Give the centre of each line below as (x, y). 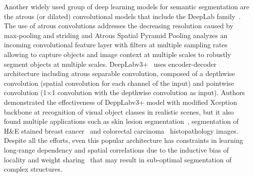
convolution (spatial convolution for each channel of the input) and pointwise (119, 83)
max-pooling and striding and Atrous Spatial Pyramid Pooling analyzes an (116, 35)
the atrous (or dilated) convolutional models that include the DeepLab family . (122, 16)
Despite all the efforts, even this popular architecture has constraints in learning (124, 140)
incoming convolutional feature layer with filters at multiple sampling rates (116, 45)
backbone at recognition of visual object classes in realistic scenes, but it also (119, 111)
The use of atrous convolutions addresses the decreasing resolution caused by (119, 26)
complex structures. (33, 169)
